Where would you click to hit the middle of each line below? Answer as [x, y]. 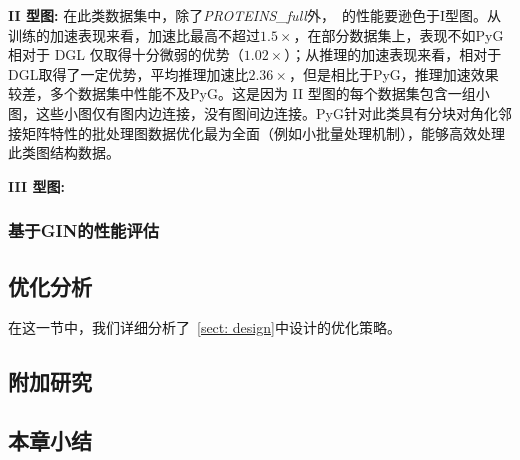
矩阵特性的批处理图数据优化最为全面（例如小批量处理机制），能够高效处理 [263, 132]
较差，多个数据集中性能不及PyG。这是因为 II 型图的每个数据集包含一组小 [249, 93]
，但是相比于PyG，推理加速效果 [393, 73]
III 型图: [37, 185]
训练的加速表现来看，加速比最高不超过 [134, 34]
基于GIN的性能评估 [84, 230]
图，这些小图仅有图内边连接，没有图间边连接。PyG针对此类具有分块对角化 [253, 112]
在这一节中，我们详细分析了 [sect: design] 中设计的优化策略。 [204, 327]
